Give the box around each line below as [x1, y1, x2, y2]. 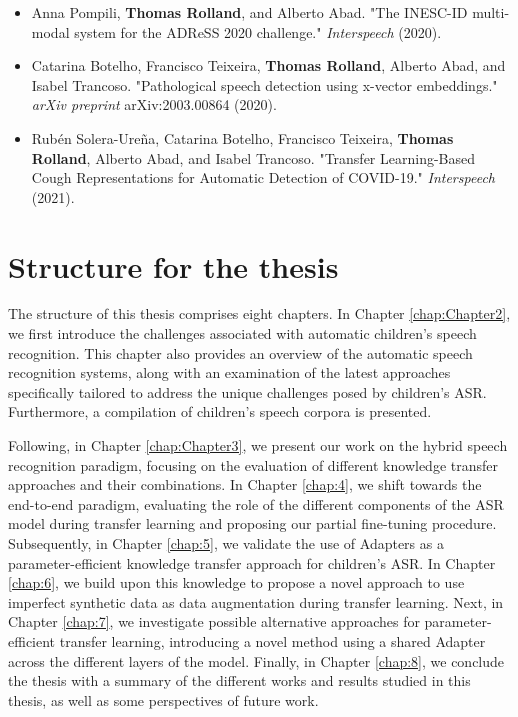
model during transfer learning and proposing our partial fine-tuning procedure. [8, 513, 497, 534]
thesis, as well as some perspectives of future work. [8, 689, 319, 710]
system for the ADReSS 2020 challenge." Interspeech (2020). [74, 21, 442, 42]
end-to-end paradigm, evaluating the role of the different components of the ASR [8, 493, 504, 514]
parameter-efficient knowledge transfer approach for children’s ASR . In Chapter [8, 552, 496, 573]
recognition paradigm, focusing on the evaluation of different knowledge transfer [8, 454, 498, 475]
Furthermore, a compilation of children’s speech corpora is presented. [8, 401, 432, 422]
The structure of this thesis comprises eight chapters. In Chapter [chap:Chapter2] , [8, 303, 511, 324]
